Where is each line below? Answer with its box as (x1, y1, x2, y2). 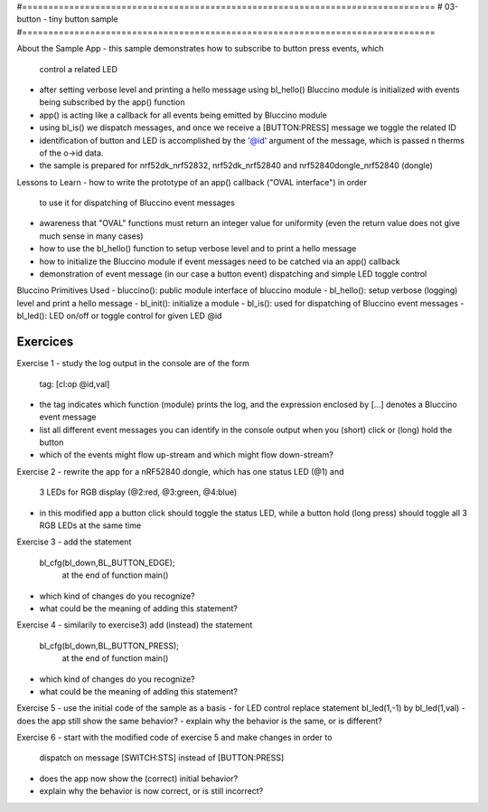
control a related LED (39, 63, 117, 74)
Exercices (16, 335, 74, 350)
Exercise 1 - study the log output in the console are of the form (16, 358, 250, 369)
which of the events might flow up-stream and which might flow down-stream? (39, 449, 333, 460)
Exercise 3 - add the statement (16, 536, 132, 547)
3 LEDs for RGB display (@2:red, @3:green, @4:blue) (39, 486, 238, 497)
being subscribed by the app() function (39, 97, 185, 108)
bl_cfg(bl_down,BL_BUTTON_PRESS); (39, 640, 180, 651)
